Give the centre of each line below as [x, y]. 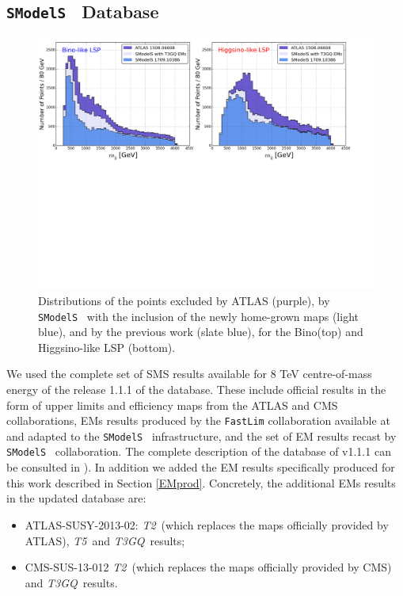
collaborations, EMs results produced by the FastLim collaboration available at [198, 420]
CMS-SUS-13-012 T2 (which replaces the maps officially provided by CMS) [208, 567]
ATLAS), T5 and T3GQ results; [105, 540]
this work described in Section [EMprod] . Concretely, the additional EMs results [201, 482]
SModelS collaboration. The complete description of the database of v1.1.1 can [199, 451]
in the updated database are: [76, 498]
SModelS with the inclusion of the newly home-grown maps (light [198, 316]
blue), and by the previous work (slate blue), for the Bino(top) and [201, 332]
